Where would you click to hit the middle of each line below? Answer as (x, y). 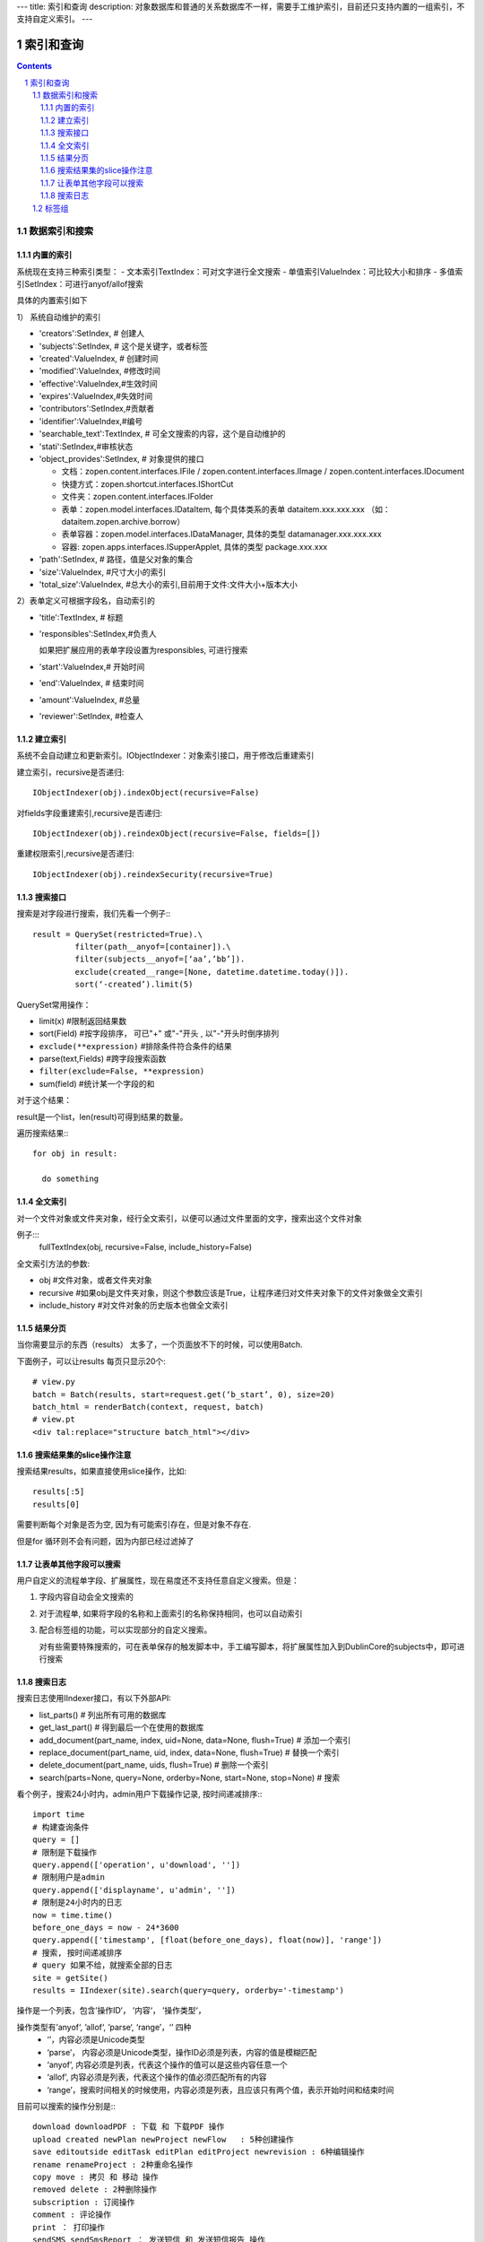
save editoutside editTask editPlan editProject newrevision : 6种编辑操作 (199, 2152)
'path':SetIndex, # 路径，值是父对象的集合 (116, 560)
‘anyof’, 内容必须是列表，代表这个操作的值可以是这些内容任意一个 (167, 2064)
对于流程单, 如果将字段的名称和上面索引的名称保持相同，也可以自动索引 (171, 1613)
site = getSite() (70, 1978)
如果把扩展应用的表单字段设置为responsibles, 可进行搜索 (143, 650)
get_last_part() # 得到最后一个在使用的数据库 (121, 1727)
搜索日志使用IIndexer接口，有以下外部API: (94, 1699)
